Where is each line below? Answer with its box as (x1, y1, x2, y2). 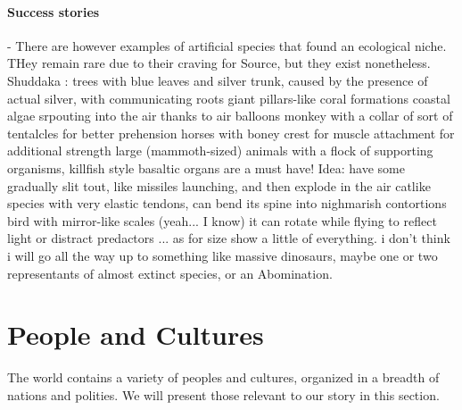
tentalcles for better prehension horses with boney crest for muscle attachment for (7, 123, 455, 142)
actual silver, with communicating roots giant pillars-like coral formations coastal (7, 88, 450, 107)
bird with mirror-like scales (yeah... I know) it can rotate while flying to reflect (7, 211, 437, 230)
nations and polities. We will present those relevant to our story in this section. (7, 385, 440, 404)
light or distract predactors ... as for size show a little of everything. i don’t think (7, 229, 450, 247)
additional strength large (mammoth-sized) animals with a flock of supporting (7, 141, 433, 160)
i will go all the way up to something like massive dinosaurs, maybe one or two (7, 246, 438, 264)
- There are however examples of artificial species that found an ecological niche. (7, 36, 447, 54)
